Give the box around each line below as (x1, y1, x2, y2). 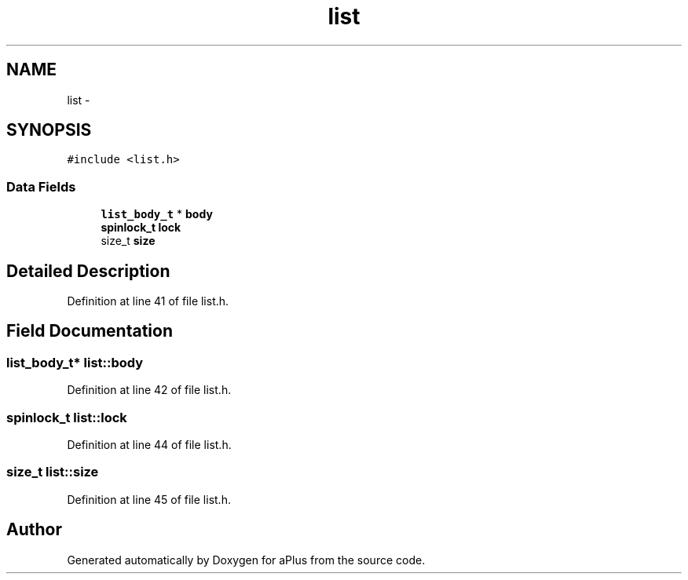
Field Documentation (6, 321, 173, 341)
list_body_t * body (101, 207, 213, 221)
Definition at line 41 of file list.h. (67, 294, 229, 308)
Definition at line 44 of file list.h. (67, 438, 232, 451)
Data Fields (6, 178, 76, 195)
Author (6, 520, 62, 540)
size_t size (101, 234, 156, 248)
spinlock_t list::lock (6, 409, 127, 425)
